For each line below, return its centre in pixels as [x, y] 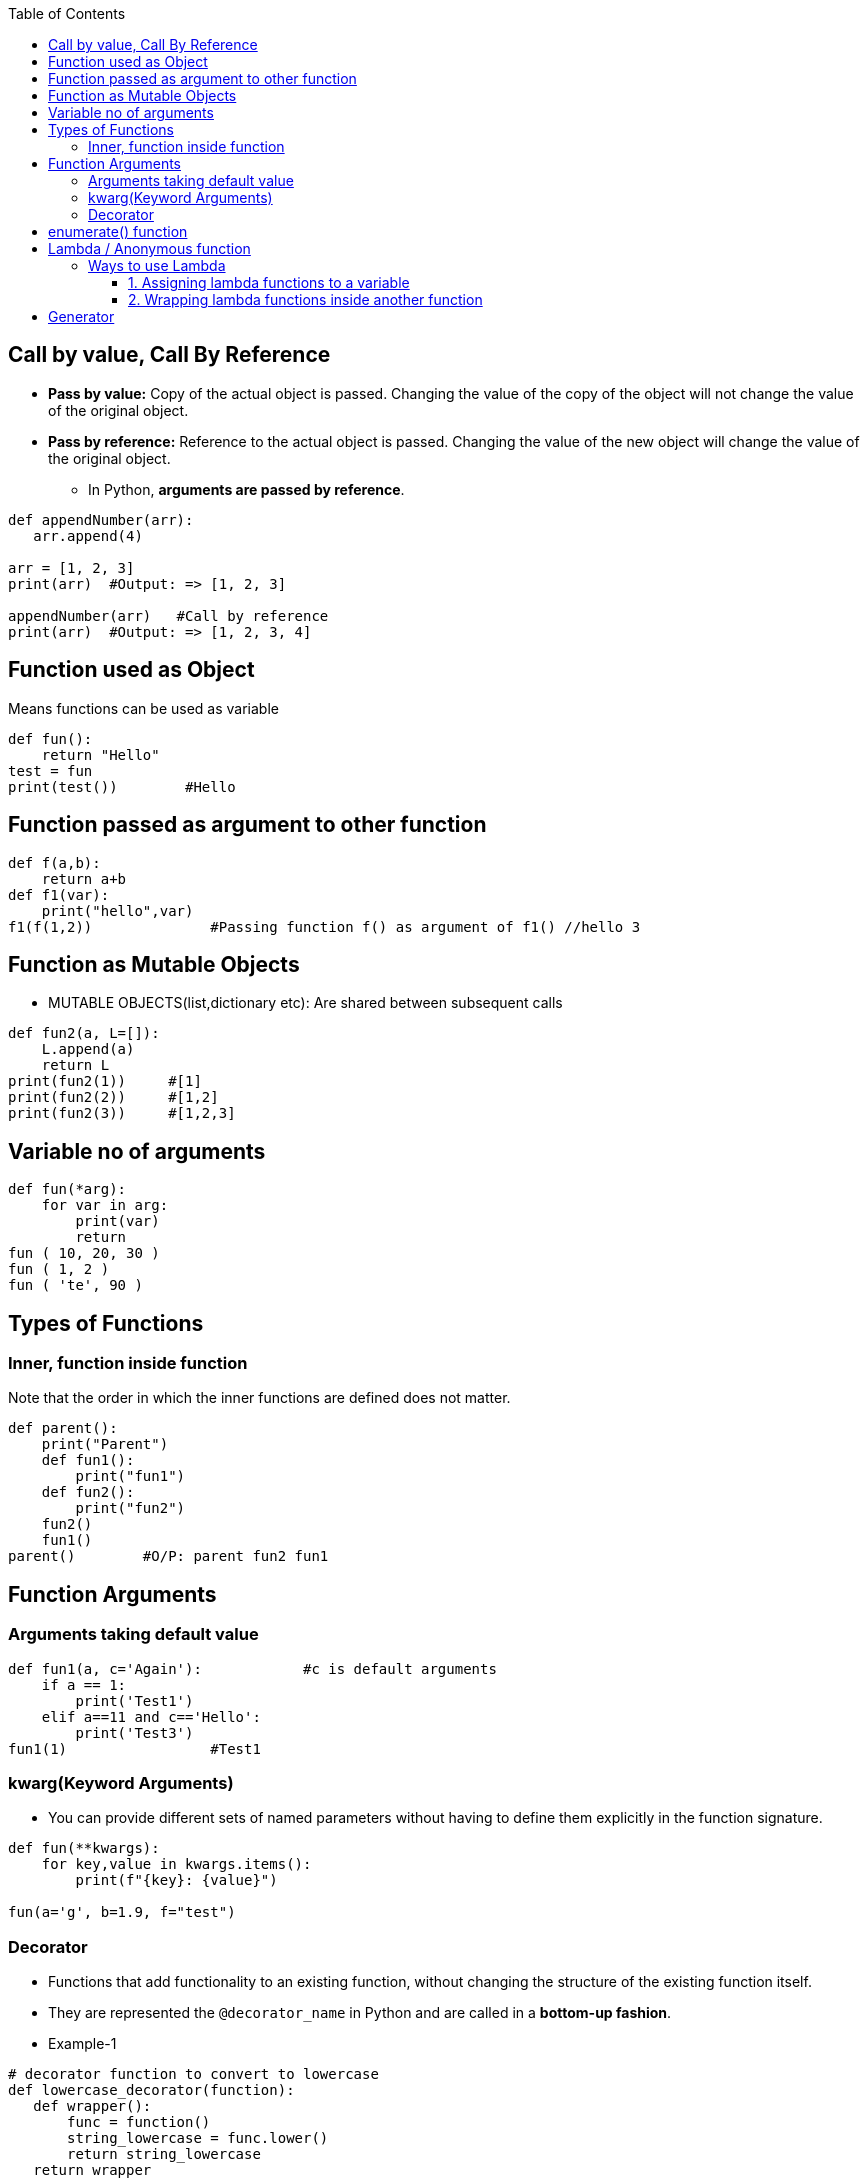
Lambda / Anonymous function [149, 248]
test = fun [50, 770]
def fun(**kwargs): [84, 1848]
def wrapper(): [92, 2106]
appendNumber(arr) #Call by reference [168, 615]
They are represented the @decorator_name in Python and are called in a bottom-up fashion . [360, 2013]
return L [75, 1065]
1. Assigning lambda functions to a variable [269, 282]
